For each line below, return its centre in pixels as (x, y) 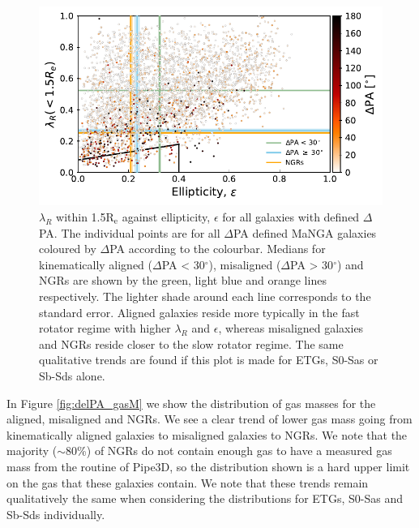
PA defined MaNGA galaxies (305, 232)
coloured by (68, 249)
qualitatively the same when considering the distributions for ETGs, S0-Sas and (205, 498)
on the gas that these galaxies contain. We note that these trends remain (188, 482)
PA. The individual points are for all (130, 232)
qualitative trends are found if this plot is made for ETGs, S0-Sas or (209, 360)
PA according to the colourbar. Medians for (218, 249)
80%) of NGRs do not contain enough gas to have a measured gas (229, 451)
